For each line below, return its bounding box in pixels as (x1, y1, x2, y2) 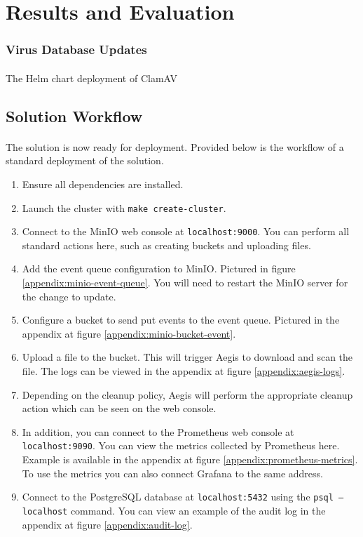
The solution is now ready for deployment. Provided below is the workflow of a (6, 139, 344, 154)
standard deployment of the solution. (6, 153, 164, 168)
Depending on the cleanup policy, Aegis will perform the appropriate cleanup (22, 387, 353, 402)
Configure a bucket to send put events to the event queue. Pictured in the (22, 312, 340, 327)
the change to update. (22, 289, 116, 303)
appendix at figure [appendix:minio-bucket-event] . (22, 326, 236, 340)
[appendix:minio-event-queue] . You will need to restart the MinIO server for (22, 275, 348, 290)
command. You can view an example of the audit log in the (70, 503, 326, 517)
